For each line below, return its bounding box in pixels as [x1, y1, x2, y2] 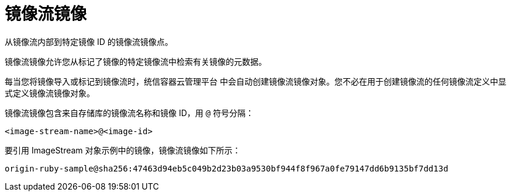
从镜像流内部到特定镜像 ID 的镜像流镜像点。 [5, 36, 173, 47]
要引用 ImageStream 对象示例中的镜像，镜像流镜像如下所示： [5, 145, 241, 155]
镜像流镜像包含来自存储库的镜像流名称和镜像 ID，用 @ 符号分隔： [5, 107, 254, 118]
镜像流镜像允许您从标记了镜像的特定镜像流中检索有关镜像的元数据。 [5, 56, 267, 66]
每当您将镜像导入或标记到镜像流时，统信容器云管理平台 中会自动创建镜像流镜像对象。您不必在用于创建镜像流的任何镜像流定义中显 [5, 76, 506, 86]
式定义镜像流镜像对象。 [5, 87, 95, 98]
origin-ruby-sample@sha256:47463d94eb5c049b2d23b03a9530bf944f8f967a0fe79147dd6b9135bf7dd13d [5, 163, 448, 173]
